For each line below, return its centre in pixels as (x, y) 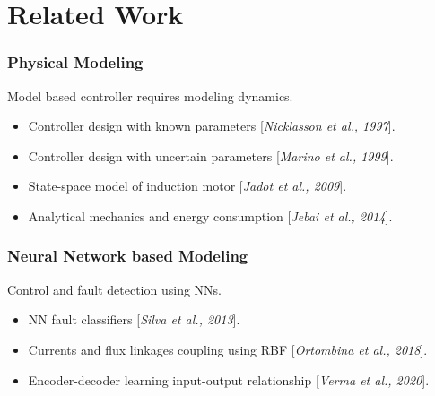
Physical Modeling (75, 62)
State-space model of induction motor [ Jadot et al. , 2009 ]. (187, 186)
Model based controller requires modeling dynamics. (150, 95)
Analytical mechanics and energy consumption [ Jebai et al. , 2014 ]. (210, 215)
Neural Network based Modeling (128, 256)
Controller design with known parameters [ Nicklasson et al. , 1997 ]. (212, 126)
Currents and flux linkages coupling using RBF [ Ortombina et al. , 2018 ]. (228, 349)
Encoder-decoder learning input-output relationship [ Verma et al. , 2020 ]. (229, 379)
